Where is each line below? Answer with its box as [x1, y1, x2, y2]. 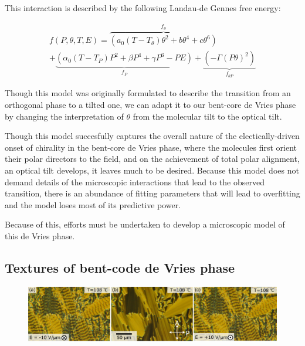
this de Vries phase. [5, 229, 75, 242]
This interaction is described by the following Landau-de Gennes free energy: [5, 2, 281, 13]
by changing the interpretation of [5, 110, 124, 122]
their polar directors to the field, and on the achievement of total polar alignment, [5, 152, 300, 165]
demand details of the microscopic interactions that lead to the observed [5, 175, 265, 188]
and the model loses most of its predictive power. [5, 198, 181, 211]
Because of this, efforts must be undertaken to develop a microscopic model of [5, 218, 285, 230]
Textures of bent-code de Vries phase [5, 258, 235, 276]
